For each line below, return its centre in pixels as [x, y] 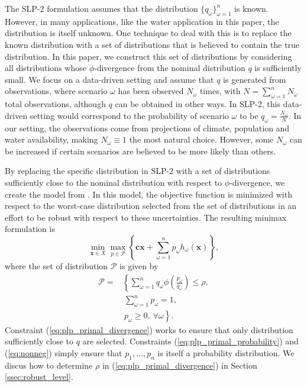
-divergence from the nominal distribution [169, 68]
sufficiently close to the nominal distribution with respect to [114, 182]
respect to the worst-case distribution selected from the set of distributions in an [151, 206]
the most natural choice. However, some [201, 139]
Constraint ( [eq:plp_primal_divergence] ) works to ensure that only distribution [149, 329]
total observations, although [55, 104]
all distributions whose [46, 68]
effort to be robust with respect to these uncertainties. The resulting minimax [146, 217]
